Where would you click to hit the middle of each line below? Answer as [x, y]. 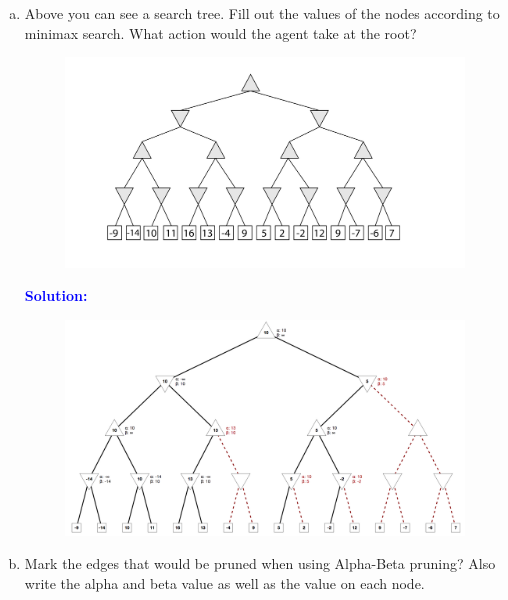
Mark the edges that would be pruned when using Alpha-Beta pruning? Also [260, 563]
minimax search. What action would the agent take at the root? [220, 32]
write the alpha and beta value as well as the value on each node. [224, 582]
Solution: [56, 295]
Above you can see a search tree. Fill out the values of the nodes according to [262, 13]
